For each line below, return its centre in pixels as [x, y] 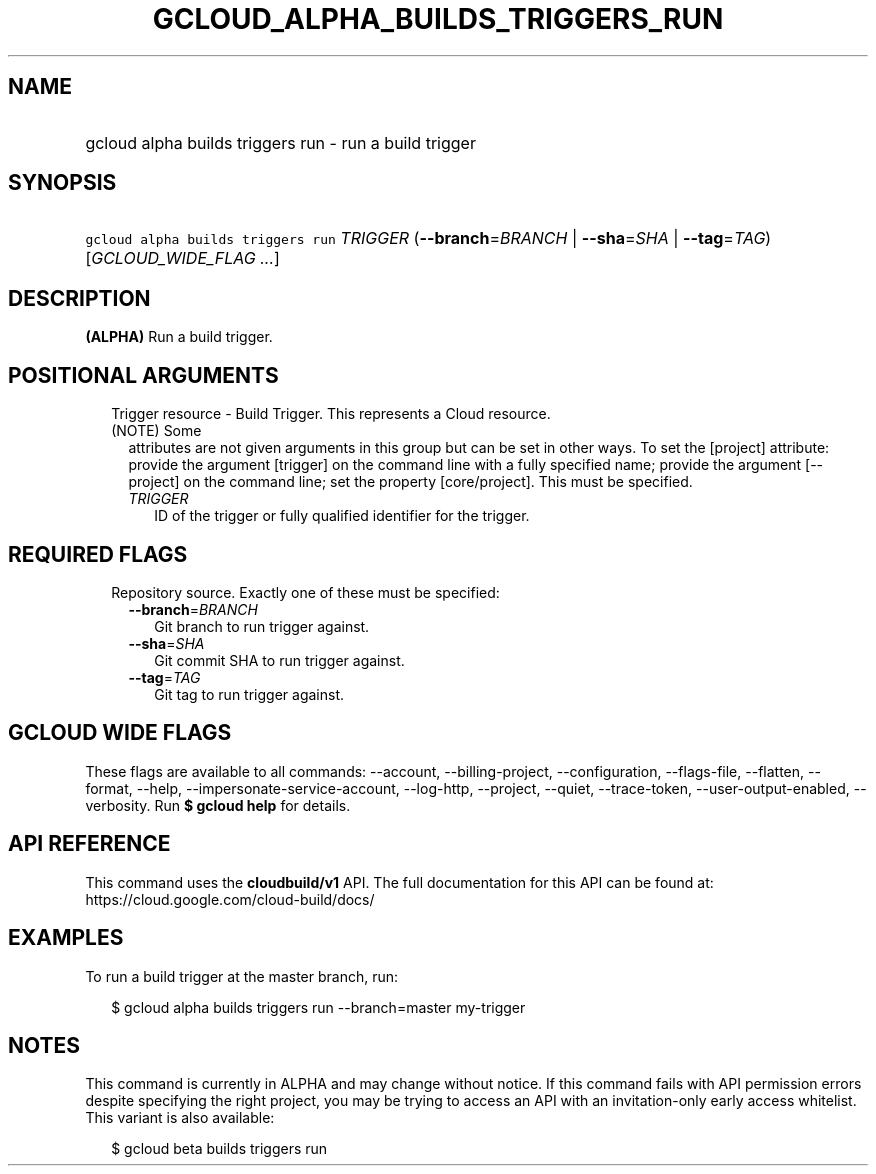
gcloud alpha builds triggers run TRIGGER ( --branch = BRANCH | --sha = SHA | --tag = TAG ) [428, 238]
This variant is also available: [180, 1118]
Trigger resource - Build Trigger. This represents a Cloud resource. [331, 414]
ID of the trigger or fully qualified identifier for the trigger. [342, 516]
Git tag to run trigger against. [249, 694]
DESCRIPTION [79, 298]
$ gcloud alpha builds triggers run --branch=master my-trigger [318, 1007]
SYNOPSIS [62, 183]
